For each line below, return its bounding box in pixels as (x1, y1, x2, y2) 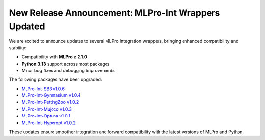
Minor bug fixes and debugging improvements (21, 68, 115, 73)
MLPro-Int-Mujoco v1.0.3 (21, 106, 72, 112)
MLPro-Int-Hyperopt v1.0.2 (21, 120, 76, 126)
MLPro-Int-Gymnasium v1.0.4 (21, 93, 81, 98)
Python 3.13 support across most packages (21, 61, 110, 67)
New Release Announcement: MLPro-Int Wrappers (9, 7, 220, 18)
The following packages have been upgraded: (9, 76, 102, 83)
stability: (9, 45, 26, 51)
